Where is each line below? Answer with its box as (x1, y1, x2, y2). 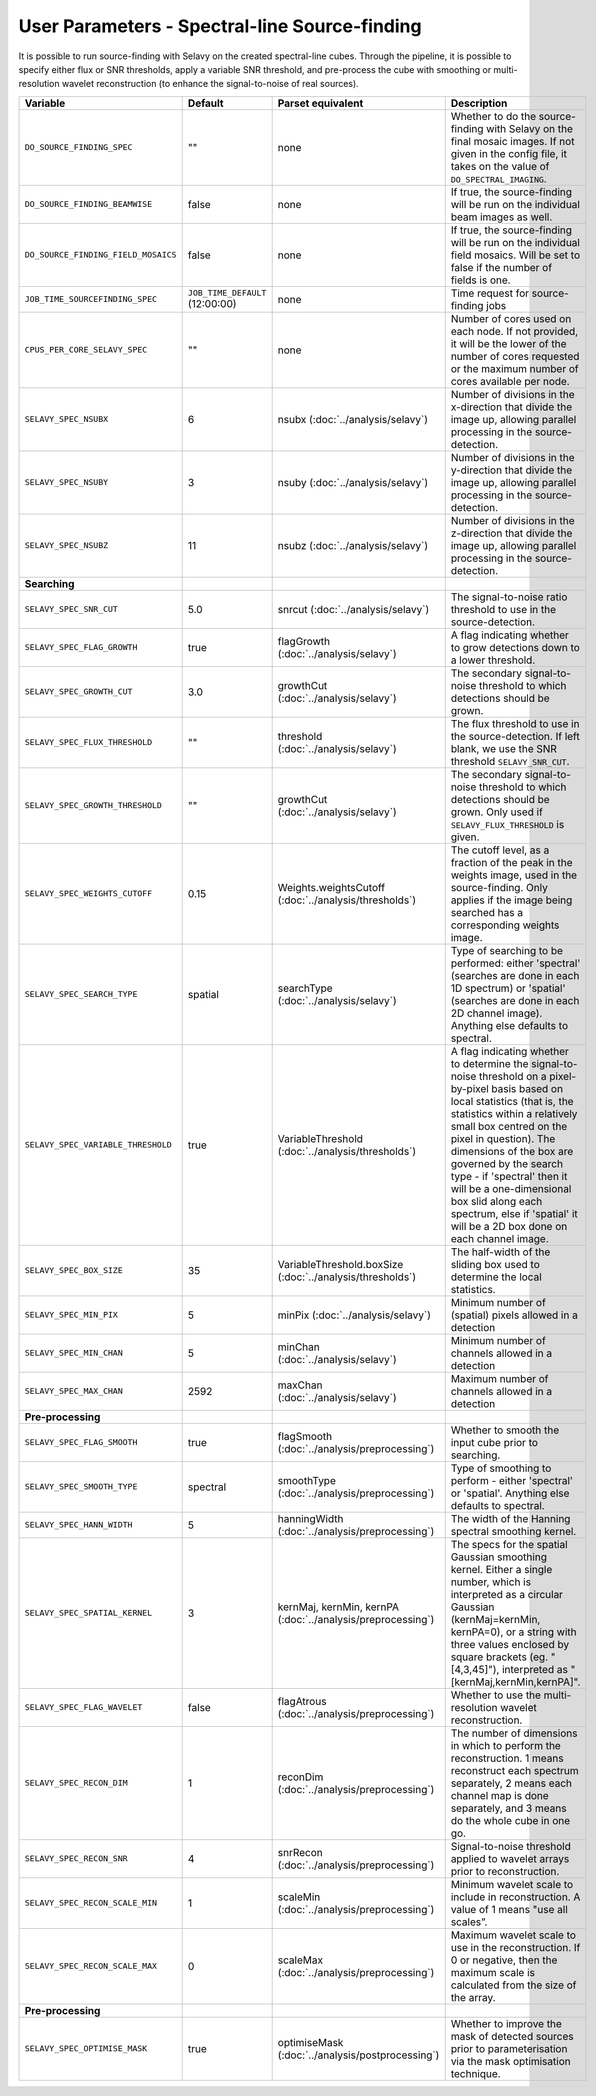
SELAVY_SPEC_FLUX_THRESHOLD (24, 737, 153, 748)
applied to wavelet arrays (450, 1851, 570, 1865)
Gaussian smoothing (450, 1550, 547, 1564)
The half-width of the (450, 1245, 551, 1259)
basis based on (491, 1081, 564, 1095)
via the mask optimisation (450, 2054, 571, 2068)
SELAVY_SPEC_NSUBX (24, 414, 109, 425)
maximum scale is (450, 1965, 535, 1979)
